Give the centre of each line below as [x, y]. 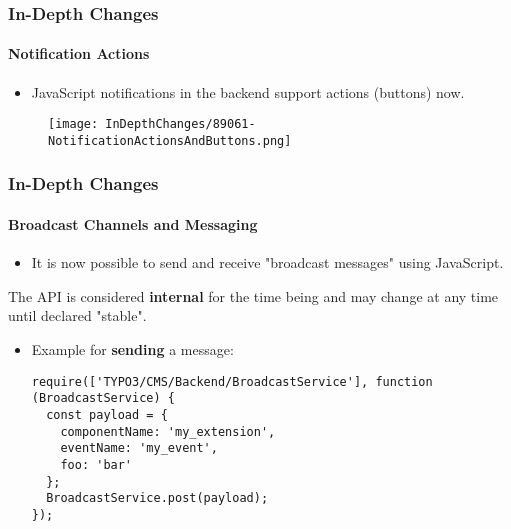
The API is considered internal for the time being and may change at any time [253, 295]
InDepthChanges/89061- [180, 124]
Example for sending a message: [132, 348]
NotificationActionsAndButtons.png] [170, 140]
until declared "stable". [77, 315]
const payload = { [107, 414]
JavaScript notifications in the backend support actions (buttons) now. [248, 91]
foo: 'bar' [96, 464]
